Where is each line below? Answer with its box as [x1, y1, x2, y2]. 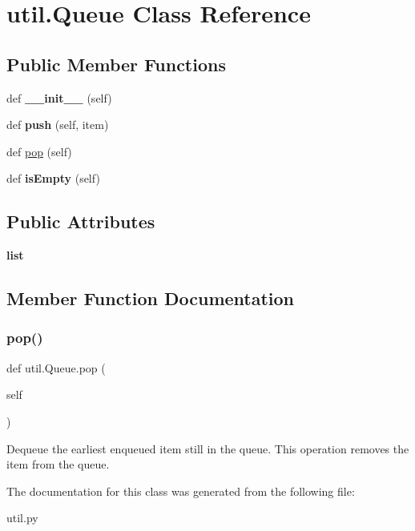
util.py [6, 509, 38, 526]
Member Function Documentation [6, 286, 295, 311]
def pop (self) [6, 143, 72, 159]
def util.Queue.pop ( [6, 359, 106, 376]
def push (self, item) [6, 116, 109, 133]
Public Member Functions [6, 51, 226, 76]
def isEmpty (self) [6, 170, 100, 187]
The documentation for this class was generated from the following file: [6, 482, 355, 499]
